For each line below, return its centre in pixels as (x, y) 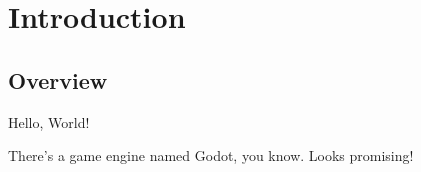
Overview (58, 79)
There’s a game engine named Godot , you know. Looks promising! (211, 155)
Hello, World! (49, 121)
